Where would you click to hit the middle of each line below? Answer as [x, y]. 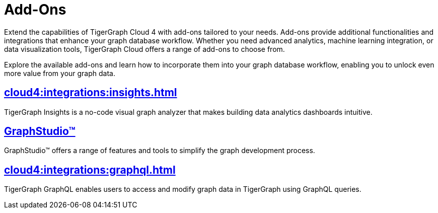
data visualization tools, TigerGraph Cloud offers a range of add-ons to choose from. [144, 49]
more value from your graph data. [60, 73]
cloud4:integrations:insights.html [91, 93]
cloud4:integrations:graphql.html [90, 170]
